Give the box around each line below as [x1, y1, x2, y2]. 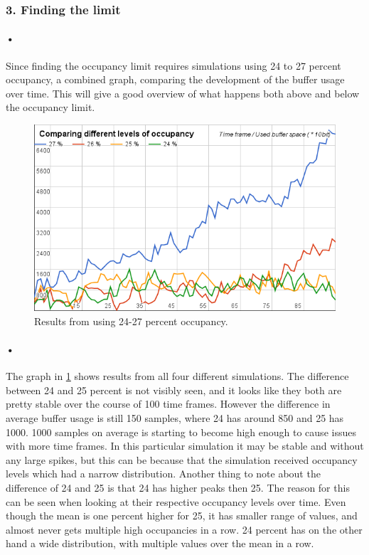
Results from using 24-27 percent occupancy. [34, 313, 228, 328]
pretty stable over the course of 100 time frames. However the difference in [6, 396, 331, 411]
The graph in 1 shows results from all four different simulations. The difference [6, 369, 349, 384]
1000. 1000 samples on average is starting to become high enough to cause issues [6, 424, 356, 439]
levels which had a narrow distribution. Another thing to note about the [6, 466, 321, 481]
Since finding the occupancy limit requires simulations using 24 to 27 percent [6, 58, 341, 73]
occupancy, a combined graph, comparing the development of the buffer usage [6, 72, 345, 87]
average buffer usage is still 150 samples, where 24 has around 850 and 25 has [6, 410, 344, 425]
